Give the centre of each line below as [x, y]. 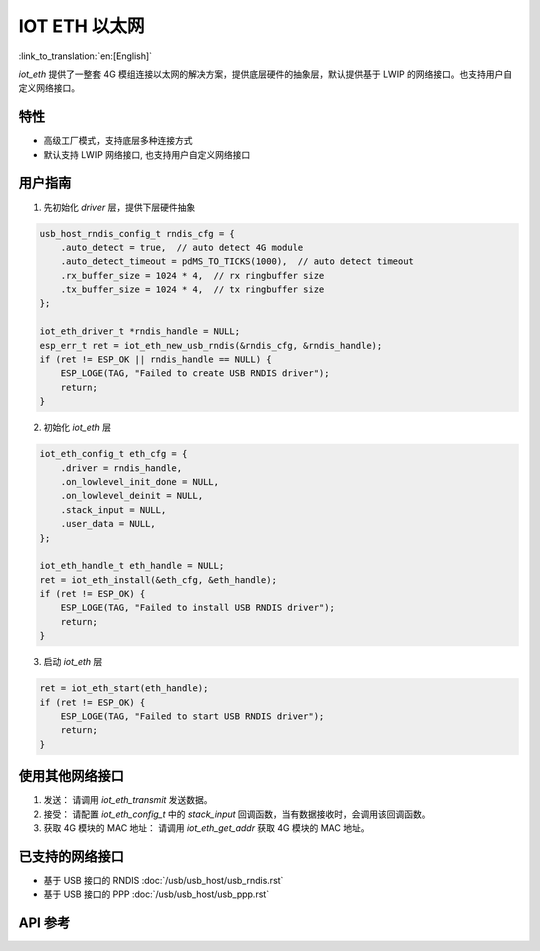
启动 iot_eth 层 [73, 662]
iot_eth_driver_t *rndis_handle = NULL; [139, 331]
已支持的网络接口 [71, 856]
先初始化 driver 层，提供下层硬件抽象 [119, 207]
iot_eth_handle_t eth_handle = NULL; [132, 566]
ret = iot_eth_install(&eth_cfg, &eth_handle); [158, 579]
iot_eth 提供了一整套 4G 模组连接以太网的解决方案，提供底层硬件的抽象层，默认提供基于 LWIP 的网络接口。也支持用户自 [265, 74]
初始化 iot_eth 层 [77, 427]
